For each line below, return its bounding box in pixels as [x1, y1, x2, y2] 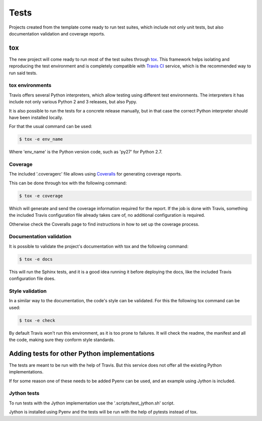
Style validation [9, 288, 47, 294]
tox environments [9, 82, 52, 89]
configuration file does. [9, 275, 56, 281]
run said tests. [9, 70, 37, 76]
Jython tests [9, 390, 40, 397]
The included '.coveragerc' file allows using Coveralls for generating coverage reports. [9, 171, 182, 177]
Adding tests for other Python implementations [9, 349, 155, 357]
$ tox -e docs [19, 256, 53, 262]
